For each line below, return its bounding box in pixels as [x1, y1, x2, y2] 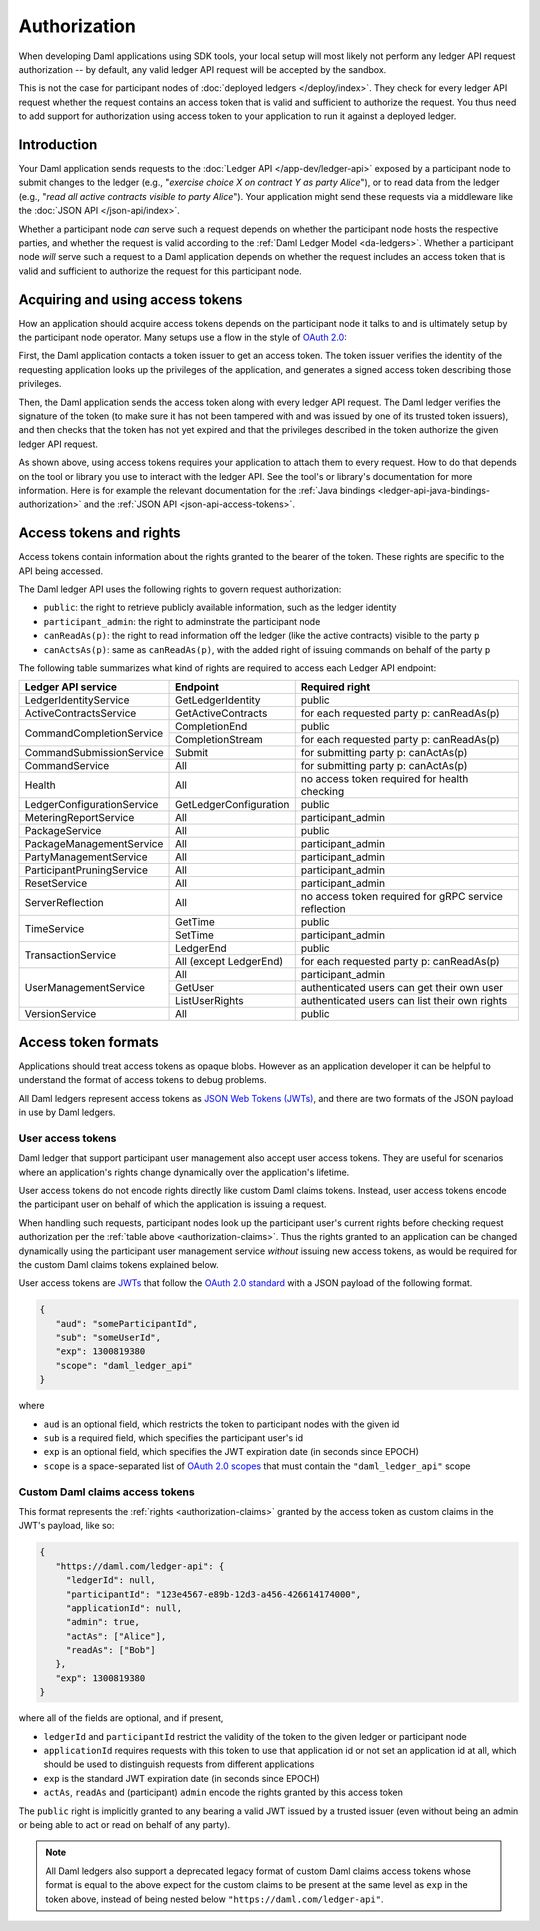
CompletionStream [175, 733, 264, 747]
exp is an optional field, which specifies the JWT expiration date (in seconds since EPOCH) [43, 1446, 420, 1458]
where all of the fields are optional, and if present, [18, 1712, 224, 1724]
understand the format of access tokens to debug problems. [18, 1074, 267, 1086]
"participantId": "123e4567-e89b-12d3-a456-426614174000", [65, 1588, 362, 1600]
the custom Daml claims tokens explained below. [18, 1258, 219, 1270]
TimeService [24, 921, 85, 935]
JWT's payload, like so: [18, 1520, 115, 1532]
